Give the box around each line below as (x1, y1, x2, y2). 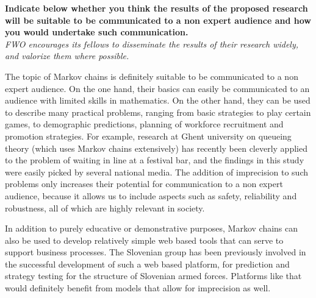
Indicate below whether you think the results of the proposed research (5, 2, 308, 14)
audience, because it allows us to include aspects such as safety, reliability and (5, 189, 297, 202)
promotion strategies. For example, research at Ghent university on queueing (5, 129, 292, 142)
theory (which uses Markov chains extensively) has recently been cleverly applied (5, 141, 307, 154)
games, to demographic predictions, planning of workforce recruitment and (5, 118, 284, 130)
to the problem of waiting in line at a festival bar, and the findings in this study (5, 154, 304, 166)
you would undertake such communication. (5, 26, 189, 38)
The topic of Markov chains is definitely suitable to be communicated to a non (5, 69, 298, 82)
